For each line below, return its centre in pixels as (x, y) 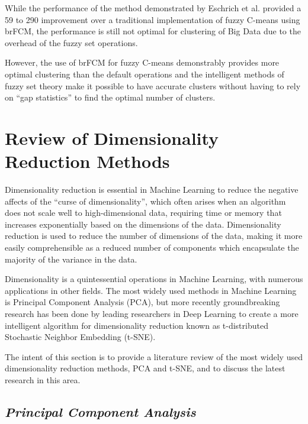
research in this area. (43, 379)
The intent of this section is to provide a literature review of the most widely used (154, 356)
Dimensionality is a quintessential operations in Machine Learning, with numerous (154, 279)
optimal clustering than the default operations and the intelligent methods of (145, 74)
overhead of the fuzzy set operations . (71, 42)
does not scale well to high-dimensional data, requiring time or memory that (143, 213)
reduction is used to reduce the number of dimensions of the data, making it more (154, 236)
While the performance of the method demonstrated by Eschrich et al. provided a (153, 8)
